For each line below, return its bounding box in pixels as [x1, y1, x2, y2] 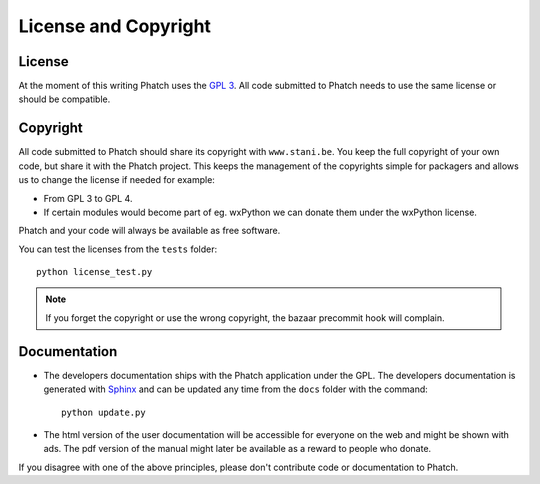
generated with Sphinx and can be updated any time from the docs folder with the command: [43, 383, 429, 395]
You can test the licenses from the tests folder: [18, 243, 218, 255]
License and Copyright [18, 15, 212, 37]
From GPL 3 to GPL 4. [43, 192, 133, 204]
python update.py [61, 406, 146, 418]
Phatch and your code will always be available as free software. [18, 225, 281, 237]
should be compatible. [18, 93, 111, 105]
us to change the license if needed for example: [18, 174, 215, 186]
